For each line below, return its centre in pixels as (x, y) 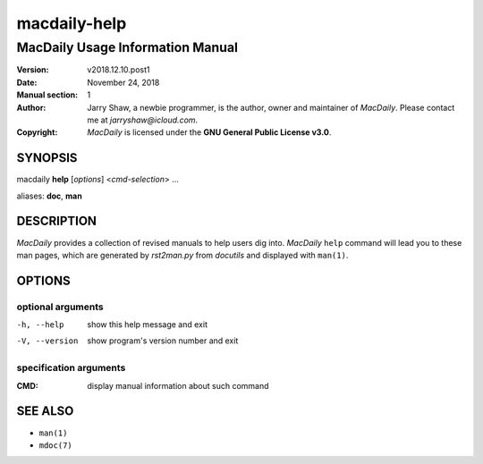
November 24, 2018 (123, 82)
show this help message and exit (147, 325)
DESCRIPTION (57, 221)
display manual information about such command (178, 385)
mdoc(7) (56, 445)
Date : (27, 82)
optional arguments (60, 307)
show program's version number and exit (163, 341)
